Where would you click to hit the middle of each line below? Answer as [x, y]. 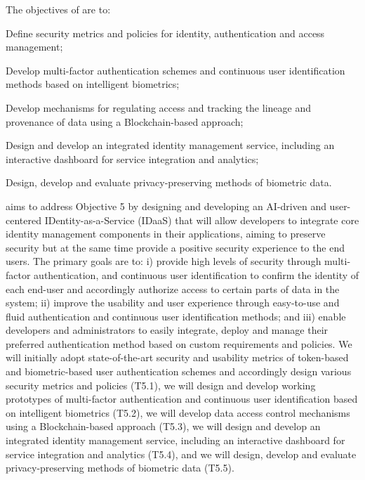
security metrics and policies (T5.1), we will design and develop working [161, 385]
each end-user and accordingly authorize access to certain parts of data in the [173, 288]
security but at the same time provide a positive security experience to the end [175, 247]
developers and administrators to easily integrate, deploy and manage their [167, 330]
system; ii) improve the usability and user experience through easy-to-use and [173, 303]
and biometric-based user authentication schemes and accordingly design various [179, 371]
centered [24, 220]
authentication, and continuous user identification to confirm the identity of [197, 274]
